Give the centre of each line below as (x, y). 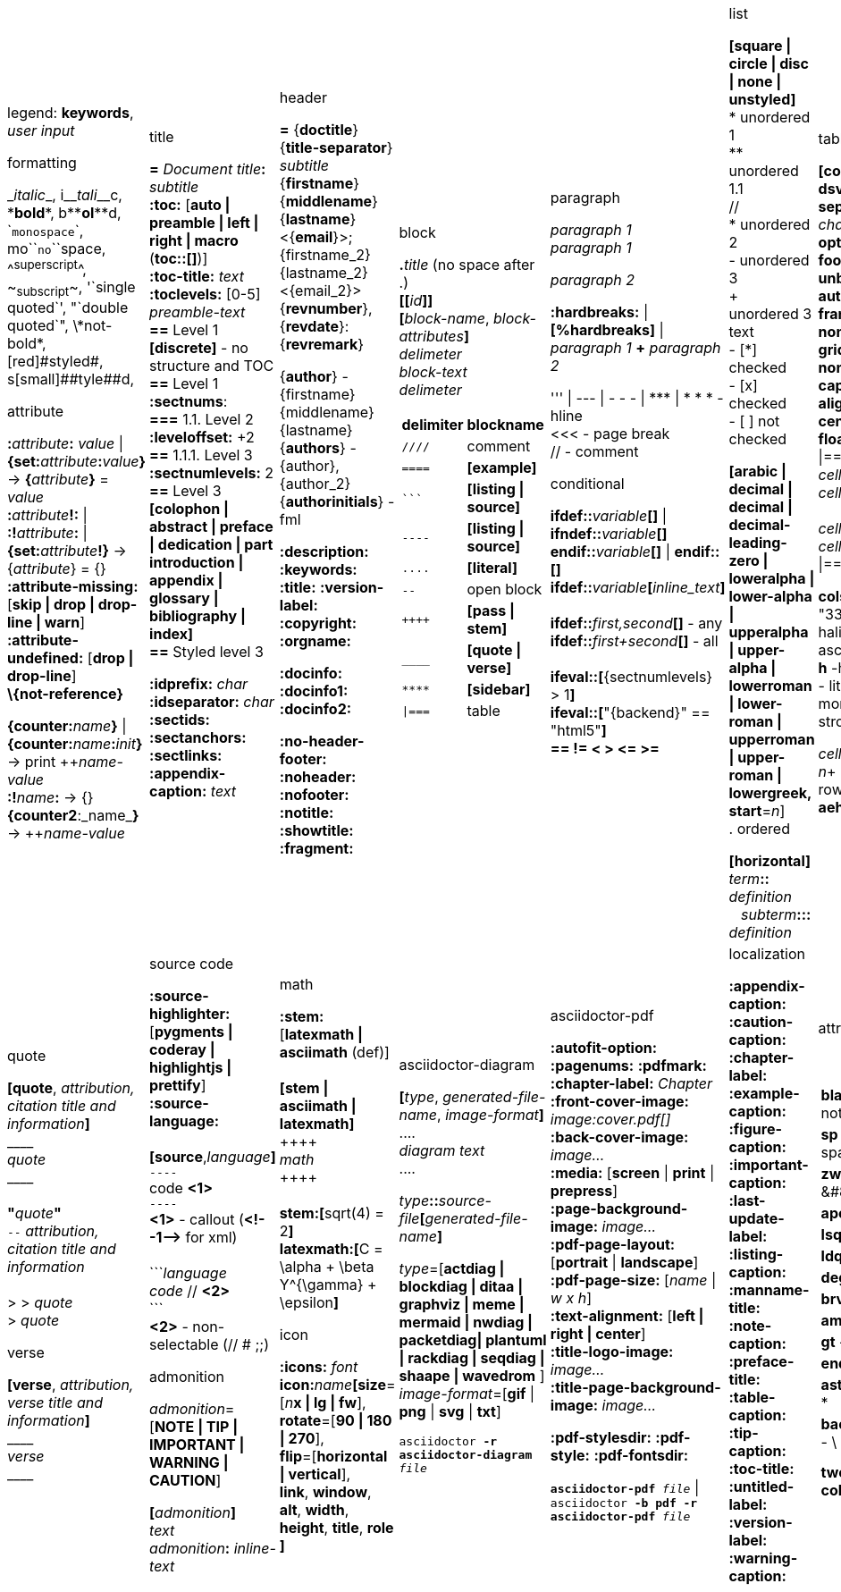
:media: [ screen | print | (632, 1173)
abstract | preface (211, 526)
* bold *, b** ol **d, (64, 212)
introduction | (197, 562)
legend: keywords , (71, 112)
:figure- (755, 1129)
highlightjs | (191, 1067)
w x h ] (571, 1298)
